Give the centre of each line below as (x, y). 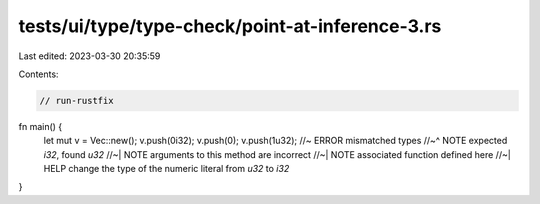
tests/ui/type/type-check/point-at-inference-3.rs (230, 26)
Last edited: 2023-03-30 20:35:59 (89, 56)
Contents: (38, 74)
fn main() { (40, 126)
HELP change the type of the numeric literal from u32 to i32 (166, 169)
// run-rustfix (76, 100)
